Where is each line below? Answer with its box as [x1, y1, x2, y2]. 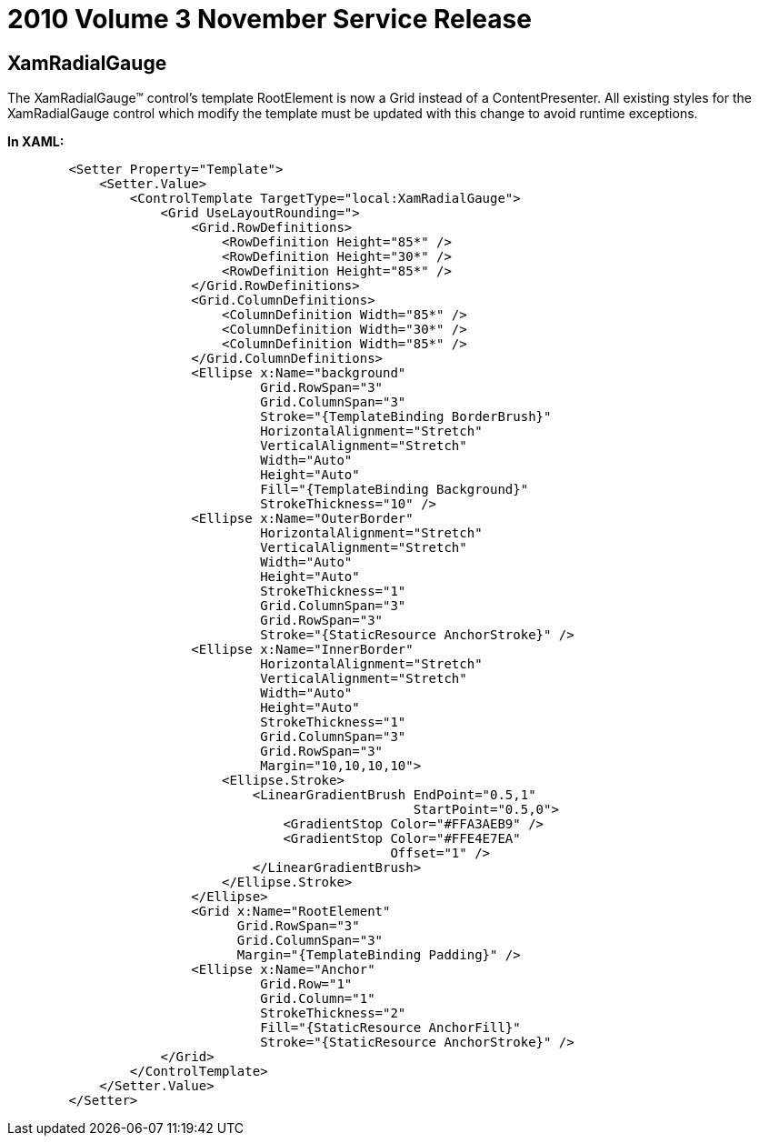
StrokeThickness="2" [260, 1006, 406, 1021]
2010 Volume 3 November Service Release [7, 4, 532, 35]
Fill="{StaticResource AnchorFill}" [260, 1020, 521, 1036]
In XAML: [7, 134, 65, 150]
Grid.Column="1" [260, 991, 375, 1007]
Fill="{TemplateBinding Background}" [260, 482, 529, 497]
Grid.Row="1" [260, 977, 353, 992]
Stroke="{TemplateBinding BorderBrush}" [260, 409, 552, 425]
